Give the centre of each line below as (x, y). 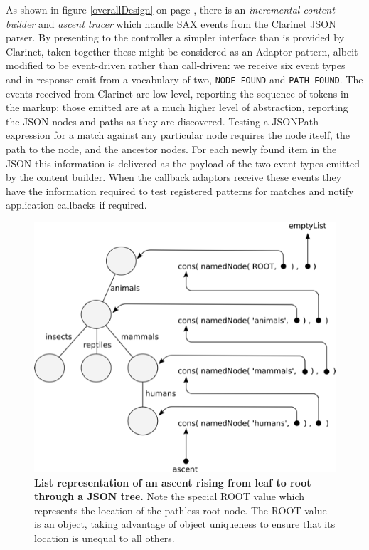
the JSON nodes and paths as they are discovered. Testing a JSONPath (162, 121)
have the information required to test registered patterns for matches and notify (180, 191)
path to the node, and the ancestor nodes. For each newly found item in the (171, 149)
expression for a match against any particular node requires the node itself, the (178, 135)
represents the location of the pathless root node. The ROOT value (181, 510)
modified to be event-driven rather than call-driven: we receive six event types (176, 65)
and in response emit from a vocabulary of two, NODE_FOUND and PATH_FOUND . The (184, 79)
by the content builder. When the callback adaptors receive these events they (174, 177)
